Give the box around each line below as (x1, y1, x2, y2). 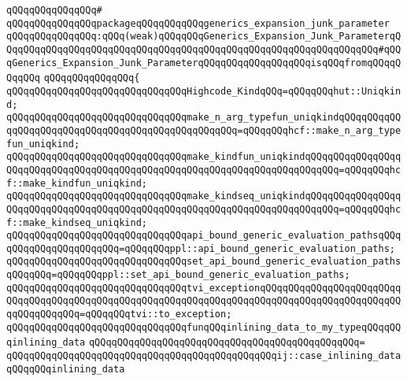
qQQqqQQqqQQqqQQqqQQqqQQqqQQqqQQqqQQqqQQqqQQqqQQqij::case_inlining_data (6, 350, 401, 362)
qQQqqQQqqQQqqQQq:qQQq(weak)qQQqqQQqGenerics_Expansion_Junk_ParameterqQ (6, 31, 401, 43)
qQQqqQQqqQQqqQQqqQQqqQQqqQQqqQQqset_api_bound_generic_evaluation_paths (6, 256, 401, 268)
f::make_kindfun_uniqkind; (6, 177, 147, 189)
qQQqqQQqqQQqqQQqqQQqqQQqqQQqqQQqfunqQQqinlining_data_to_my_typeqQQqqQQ (6, 321, 401, 333)
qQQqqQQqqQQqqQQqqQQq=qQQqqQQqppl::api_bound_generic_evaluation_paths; (6, 242, 395, 254)
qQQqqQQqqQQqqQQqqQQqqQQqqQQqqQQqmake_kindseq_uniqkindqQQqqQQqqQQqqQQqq (6, 190, 401, 202)
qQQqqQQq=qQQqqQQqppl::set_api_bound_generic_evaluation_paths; (6, 269, 350, 281)
